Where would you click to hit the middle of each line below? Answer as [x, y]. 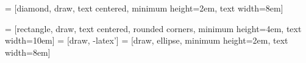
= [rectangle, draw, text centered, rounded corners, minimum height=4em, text [153, 28]
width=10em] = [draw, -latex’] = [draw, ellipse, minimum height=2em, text [147, 40]
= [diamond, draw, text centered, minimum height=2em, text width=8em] [144, 8]
